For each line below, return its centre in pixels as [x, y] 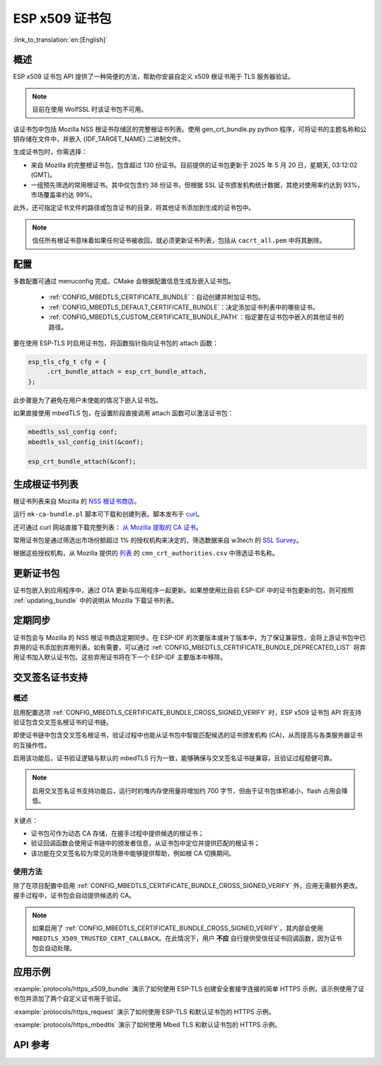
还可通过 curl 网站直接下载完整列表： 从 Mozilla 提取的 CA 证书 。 [108, 527]
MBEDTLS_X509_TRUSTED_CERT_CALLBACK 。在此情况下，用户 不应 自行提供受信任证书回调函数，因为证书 [187, 938]
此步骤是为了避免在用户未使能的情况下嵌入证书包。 [87, 400]
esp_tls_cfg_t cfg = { [67, 362]
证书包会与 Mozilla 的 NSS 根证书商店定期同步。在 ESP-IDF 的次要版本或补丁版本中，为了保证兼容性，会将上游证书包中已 [190, 637]
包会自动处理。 [54, 948]
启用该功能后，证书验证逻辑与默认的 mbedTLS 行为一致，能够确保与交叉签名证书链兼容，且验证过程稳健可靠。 [174, 758]
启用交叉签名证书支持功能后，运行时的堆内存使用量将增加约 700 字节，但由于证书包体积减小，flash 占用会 [187, 791]
